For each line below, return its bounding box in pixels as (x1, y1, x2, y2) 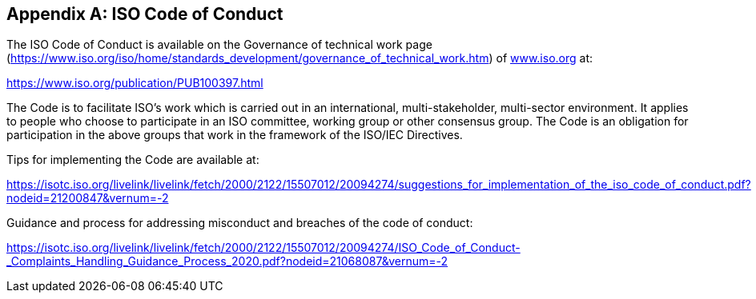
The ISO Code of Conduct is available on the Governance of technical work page (6, 38, 432, 52)
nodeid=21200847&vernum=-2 (6, 191, 169, 205)
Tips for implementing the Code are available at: (6, 153, 259, 167)
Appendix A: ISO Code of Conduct (6, 4, 283, 24)
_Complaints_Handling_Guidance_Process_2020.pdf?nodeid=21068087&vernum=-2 (6, 254, 448, 269)
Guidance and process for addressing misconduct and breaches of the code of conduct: (6, 216, 473, 230)
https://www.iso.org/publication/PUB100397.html (6, 76, 263, 90)
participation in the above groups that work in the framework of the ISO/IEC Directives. (6, 128, 463, 142)
